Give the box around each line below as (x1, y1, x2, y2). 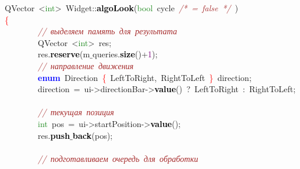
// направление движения (38, 59, 134, 71)
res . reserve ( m (37, 48, 90, 60)
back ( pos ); (73, 129, 113, 141)
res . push (37, 129, 70, 141)
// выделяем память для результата (38, 25, 177, 37)
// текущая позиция (38, 106, 114, 118)
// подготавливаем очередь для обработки (38, 152, 198, 164)
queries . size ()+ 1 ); (92, 48, 158, 60)
